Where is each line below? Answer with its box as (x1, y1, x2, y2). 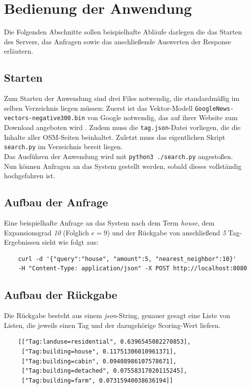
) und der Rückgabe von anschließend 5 (107, 227, 226, 237)
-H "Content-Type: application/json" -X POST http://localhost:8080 (18, 265, 247, 272)
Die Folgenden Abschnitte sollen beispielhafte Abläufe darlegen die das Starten (4, 27, 242, 37)
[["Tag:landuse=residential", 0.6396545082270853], (18, 338, 191, 346)
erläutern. (4, 46, 33, 56)
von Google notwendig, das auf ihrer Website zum (87, 112, 238, 123)
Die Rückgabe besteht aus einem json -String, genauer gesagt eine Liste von (4, 310, 230, 321)
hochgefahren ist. (4, 170, 55, 181)
